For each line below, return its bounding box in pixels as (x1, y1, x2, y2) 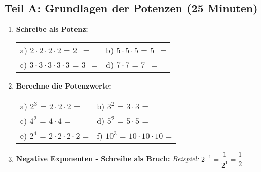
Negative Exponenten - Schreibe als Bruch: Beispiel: (16, 153, 199, 164)
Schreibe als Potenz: (16, 24, 88, 34)
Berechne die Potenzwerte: (16, 80, 111, 91)
